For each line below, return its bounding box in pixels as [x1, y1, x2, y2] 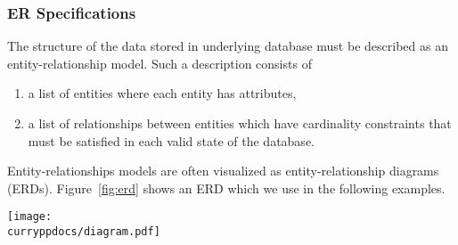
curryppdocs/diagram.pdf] [7, 225, 160, 239]
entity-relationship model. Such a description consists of [7, 53, 312, 72]
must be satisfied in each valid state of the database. [28, 131, 315, 150]
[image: [7, 210, 53, 224]
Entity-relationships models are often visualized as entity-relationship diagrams [7, 161, 439, 180]
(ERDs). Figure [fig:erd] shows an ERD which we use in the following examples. [7, 178, 446, 197]
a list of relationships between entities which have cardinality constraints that [28, 114, 452, 132]
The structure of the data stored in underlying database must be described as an [7, 37, 448, 55]
